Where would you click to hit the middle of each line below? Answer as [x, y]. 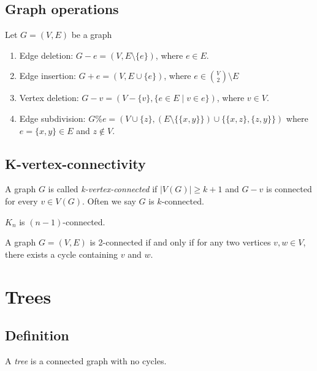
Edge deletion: [46, 55]
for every [21, 200]
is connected [289, 189]
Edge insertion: [48, 76]
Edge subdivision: [52, 118]
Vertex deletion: [49, 98]
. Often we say [109, 200]
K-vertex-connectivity [75, 163]
